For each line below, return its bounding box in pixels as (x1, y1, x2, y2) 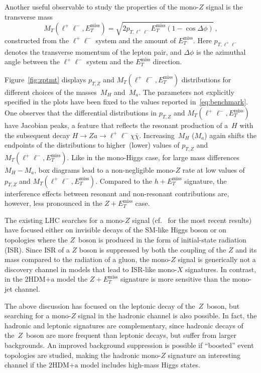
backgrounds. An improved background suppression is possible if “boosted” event (5, 339, 254, 350)
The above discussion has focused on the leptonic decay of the (5, 300, 195, 311)
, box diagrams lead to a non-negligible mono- (34, 165, 176, 175)
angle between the (5, 56, 60, 67)
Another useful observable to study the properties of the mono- (5, 2, 199, 12)
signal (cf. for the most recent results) (132, 214, 252, 225)
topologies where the (5, 234, 68, 244)
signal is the (206, 2, 243, 12)
